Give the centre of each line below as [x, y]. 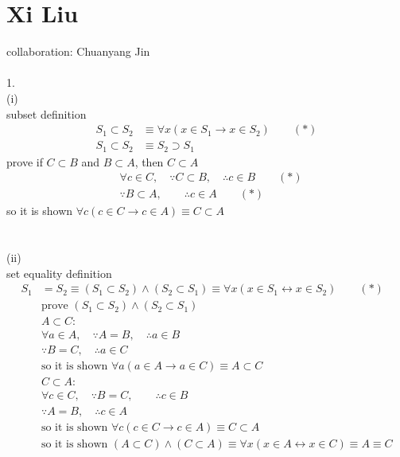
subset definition [47, 113]
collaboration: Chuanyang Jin [78, 51]
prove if [25, 161]
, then [149, 161]
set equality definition [59, 273]
